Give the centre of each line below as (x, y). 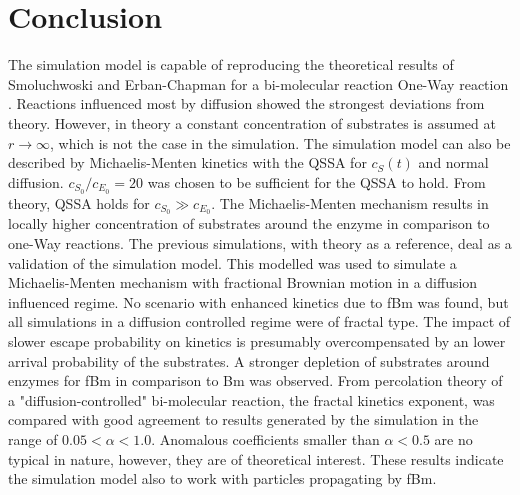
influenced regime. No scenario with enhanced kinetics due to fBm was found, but (258, 301)
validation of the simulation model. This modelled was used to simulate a (232, 262)
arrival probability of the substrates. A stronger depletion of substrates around (249, 360)
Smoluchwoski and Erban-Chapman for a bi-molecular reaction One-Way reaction (258, 83)
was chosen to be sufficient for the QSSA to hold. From (316, 181)
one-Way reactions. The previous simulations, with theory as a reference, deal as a (260, 243)
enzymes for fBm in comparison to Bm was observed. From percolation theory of (255, 380)
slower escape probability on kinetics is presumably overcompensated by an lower (257, 340)
